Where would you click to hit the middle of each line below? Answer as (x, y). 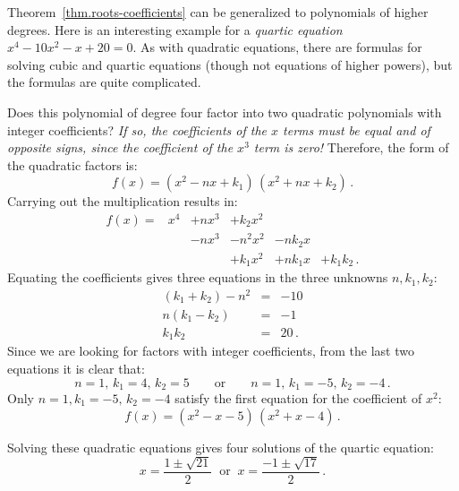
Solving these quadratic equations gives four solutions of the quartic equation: (221, 447)
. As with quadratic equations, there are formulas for (277, 47)
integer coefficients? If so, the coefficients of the (137, 129)
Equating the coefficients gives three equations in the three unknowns (198, 277)
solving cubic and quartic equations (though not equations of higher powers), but (230, 64)
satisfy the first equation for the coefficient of (298, 398)
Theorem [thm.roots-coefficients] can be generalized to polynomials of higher (218, 12)
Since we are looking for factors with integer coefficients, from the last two (211, 351)
